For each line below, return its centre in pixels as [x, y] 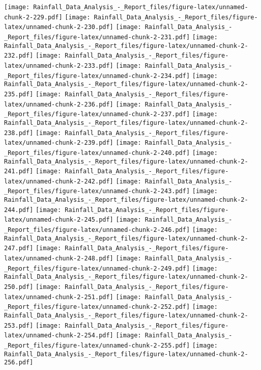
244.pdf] [19, 210]
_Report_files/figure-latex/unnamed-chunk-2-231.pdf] [97, 37]
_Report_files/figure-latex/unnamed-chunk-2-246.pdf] [97, 230]
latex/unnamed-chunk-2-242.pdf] [59, 181]
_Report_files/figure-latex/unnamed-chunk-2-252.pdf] [97, 307]
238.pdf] [19, 133]
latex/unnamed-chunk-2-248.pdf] [59, 259]
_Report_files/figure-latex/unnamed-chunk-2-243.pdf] [97, 191]
